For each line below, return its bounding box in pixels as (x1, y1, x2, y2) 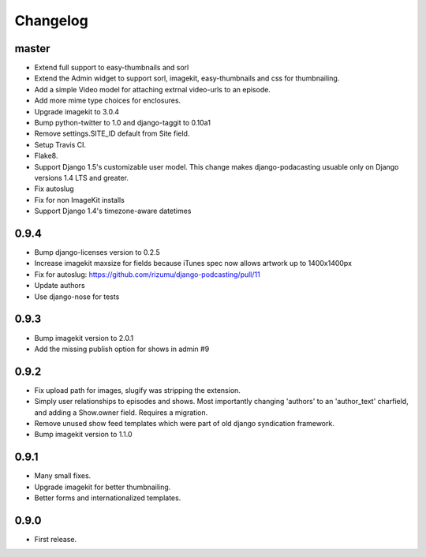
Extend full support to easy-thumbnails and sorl (34, 63, 189, 73)
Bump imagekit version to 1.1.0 (34, 430, 133, 439)
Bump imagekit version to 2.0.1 (34, 333, 134, 342)
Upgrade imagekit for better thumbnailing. (34, 482, 171, 492)
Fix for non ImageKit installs (34, 195, 125, 204)
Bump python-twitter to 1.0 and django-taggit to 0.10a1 (34, 118, 211, 128)
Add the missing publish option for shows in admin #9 (34, 344, 210, 353)
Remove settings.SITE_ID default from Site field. (34, 129, 190, 138)
